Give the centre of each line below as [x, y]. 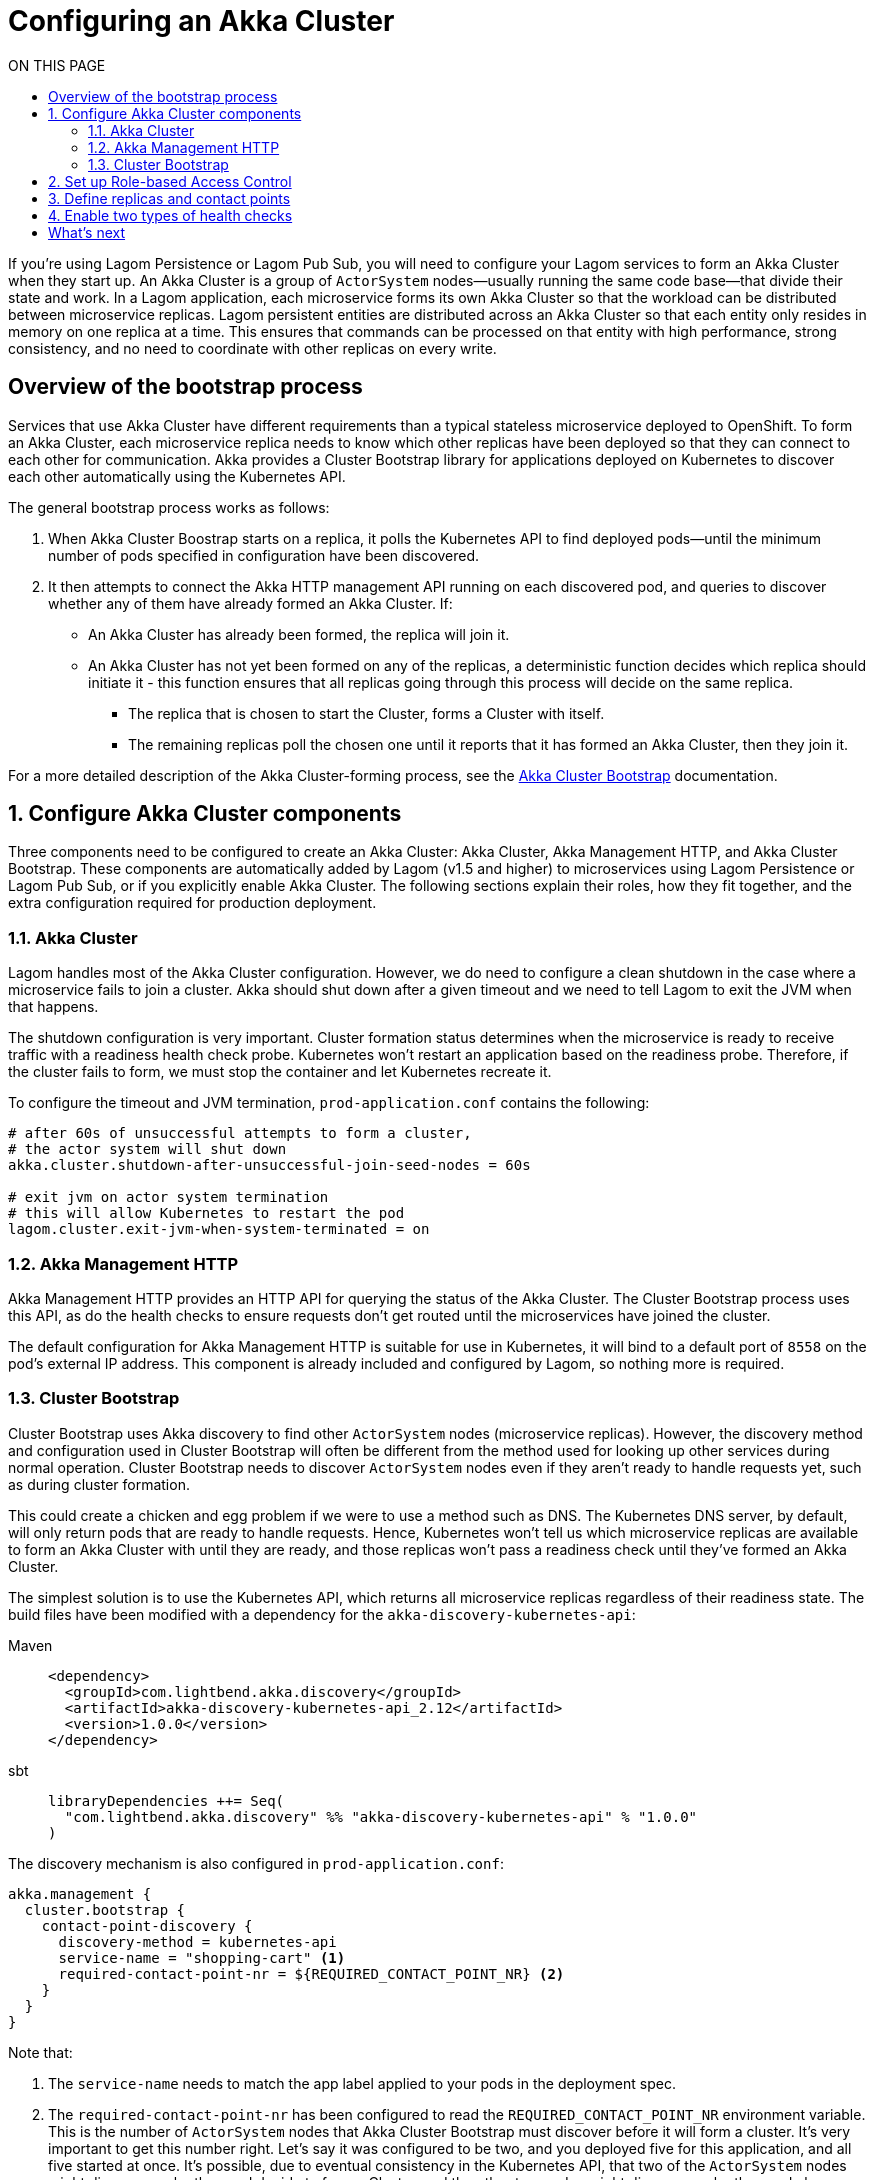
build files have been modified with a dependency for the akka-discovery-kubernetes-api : [322, 1614]
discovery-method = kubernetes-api [197, 1941]
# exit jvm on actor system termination [168, 1197]
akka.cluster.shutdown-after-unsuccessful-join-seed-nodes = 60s [269, 1165]
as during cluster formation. [99, 1484]
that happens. [53, 1007]
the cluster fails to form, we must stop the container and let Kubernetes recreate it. [280, 1072]
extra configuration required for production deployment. [192, 903]
